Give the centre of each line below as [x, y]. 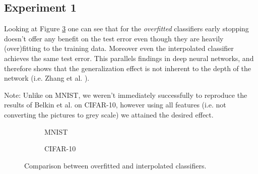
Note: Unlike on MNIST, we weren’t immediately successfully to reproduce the [126, 95]
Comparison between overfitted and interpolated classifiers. [115, 165]
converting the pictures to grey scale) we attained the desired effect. [109, 114]
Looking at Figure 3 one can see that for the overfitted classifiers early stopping [126, 28]
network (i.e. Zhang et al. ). [47, 78]
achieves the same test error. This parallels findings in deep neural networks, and [129, 58]
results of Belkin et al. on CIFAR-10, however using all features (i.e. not [115, 105]
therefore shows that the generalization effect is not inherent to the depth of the [127, 68]
